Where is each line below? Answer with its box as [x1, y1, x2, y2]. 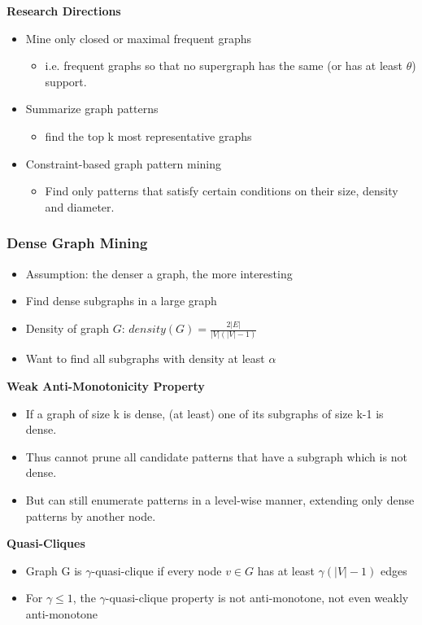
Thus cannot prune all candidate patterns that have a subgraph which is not [25, 448, 407, 465]
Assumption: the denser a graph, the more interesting [25, 264, 293, 282]
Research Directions [7, 2, 121, 19]
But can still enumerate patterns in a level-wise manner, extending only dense [25, 491, 415, 508]
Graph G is [25, 562, 82, 579]
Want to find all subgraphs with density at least [25, 350, 265, 367]
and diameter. [45, 198, 115, 215]
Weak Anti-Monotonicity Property [7, 377, 205, 394]
